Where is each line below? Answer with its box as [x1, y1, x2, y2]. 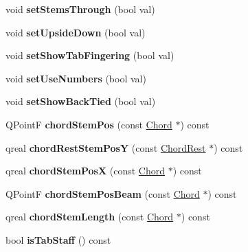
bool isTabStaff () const [5, 232, 111, 247]
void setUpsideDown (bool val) [5, 25, 146, 39]
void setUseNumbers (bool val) [5, 71, 146, 85]
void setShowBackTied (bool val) [5, 94, 156, 108]
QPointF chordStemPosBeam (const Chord [5, 186, 200, 201]
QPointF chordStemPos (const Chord [5, 117, 172, 131]
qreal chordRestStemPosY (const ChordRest [5, 140, 206, 154]
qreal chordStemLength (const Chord [5, 209, 174, 224]
